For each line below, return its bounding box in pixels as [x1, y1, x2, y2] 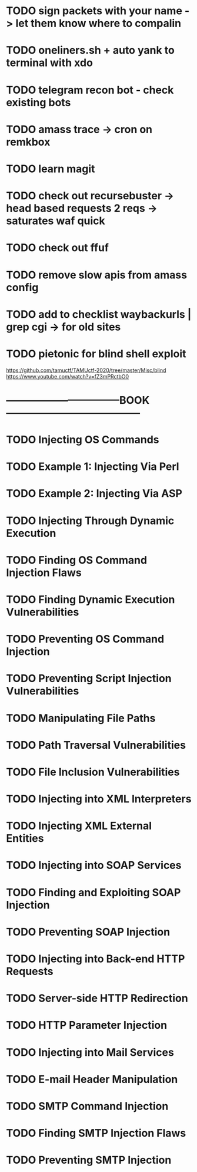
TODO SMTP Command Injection [6, 1099, 169, 1112]
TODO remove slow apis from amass [6, 268, 187, 281]
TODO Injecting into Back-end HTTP [6, 952, 185, 965]
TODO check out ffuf [6, 241, 109, 255]
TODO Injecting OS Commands [6, 433, 159, 446]
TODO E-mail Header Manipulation [6, 1072, 178, 1086]
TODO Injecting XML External [6, 819, 152, 832]
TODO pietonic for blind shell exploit [6, 347, 186, 360]
